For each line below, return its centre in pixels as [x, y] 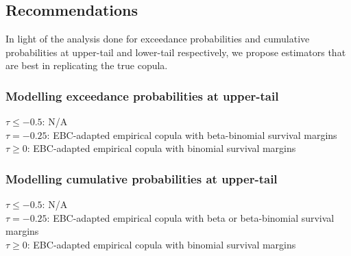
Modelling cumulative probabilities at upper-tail [142, 178]
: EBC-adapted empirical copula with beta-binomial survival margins [192, 135]
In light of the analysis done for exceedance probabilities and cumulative [158, 39]
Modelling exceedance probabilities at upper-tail [142, 95]
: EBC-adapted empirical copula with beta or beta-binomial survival [191, 217]
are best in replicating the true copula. [87, 65]
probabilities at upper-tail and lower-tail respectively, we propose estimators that [176, 52]
